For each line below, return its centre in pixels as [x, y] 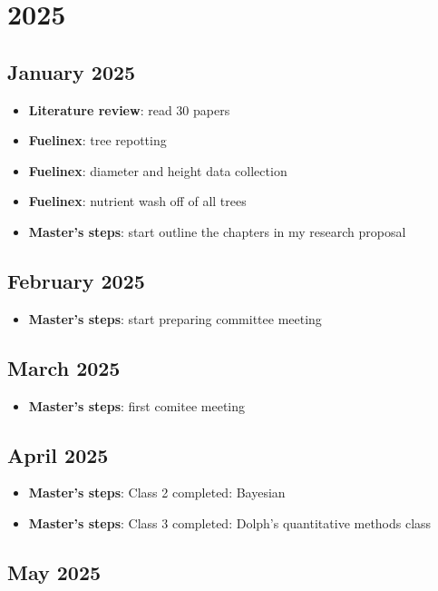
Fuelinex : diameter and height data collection [158, 170]
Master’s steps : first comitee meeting [137, 405]
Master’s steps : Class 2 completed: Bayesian [157, 492]
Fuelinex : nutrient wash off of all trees [137, 201]
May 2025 [54, 571]
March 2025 [64, 367]
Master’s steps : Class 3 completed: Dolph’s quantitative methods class [230, 522]
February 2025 [76, 280]
